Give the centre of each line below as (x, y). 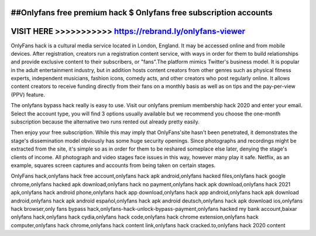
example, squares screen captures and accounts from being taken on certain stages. (113, 165)
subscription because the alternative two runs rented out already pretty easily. (105, 122)
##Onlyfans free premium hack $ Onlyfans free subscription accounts (142, 13)
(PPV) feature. (28, 94)
